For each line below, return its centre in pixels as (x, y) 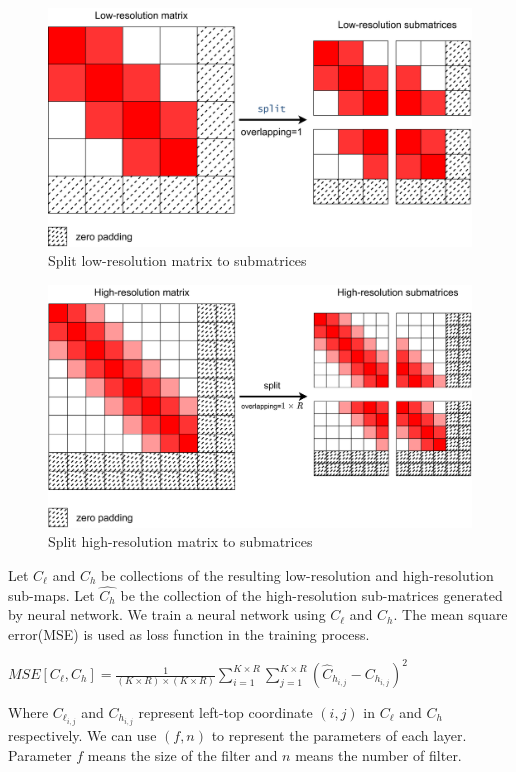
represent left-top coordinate (225, 712)
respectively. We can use (82, 735)
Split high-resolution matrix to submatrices (180, 541)
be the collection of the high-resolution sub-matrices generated (311, 594)
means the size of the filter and (182, 754)
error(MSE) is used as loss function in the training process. (189, 633)
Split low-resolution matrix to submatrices (177, 260)
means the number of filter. (378, 754)
